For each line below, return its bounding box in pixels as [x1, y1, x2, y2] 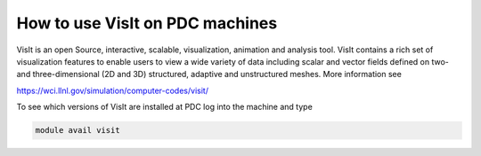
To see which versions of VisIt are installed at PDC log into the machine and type [16, 102, 314, 113]
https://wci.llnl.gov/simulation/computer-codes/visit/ [16, 85, 209, 96]
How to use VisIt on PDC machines [16, 13, 278, 33]
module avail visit [35, 125, 120, 136]
